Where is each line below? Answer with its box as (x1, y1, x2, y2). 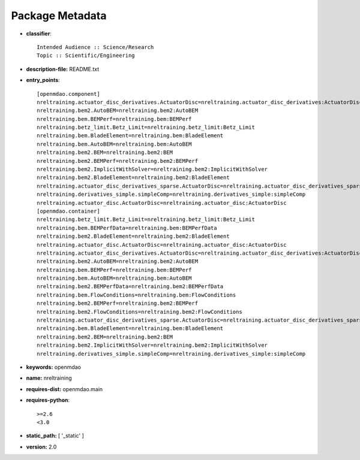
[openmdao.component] (37, 90, 100, 97)
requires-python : (26, 397, 70, 404)
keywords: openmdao (26, 364, 81, 371)
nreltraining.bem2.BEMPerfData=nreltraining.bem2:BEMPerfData (37, 283, 224, 290)
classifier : (26, 30, 52, 37)
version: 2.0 (26, 443, 57, 450)
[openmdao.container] (37, 207, 100, 214)
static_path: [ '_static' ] (26, 432, 84, 440)
